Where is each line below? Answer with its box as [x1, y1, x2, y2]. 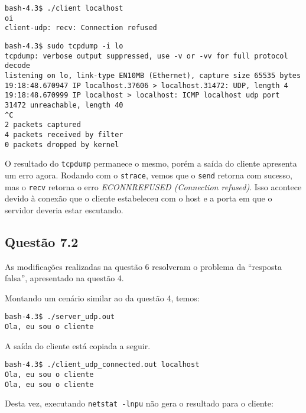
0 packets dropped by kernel [5, 140, 119, 149]
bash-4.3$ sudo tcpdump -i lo [5, 41, 123, 50]
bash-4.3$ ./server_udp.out [5, 313, 115, 321]
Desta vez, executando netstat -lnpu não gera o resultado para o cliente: [5, 397, 274, 409]
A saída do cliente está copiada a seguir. [5, 339, 151, 352]
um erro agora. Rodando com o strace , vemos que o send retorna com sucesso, [5, 168, 292, 181]
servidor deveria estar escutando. [5, 203, 123, 216]
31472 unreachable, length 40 [5, 100, 123, 109]
